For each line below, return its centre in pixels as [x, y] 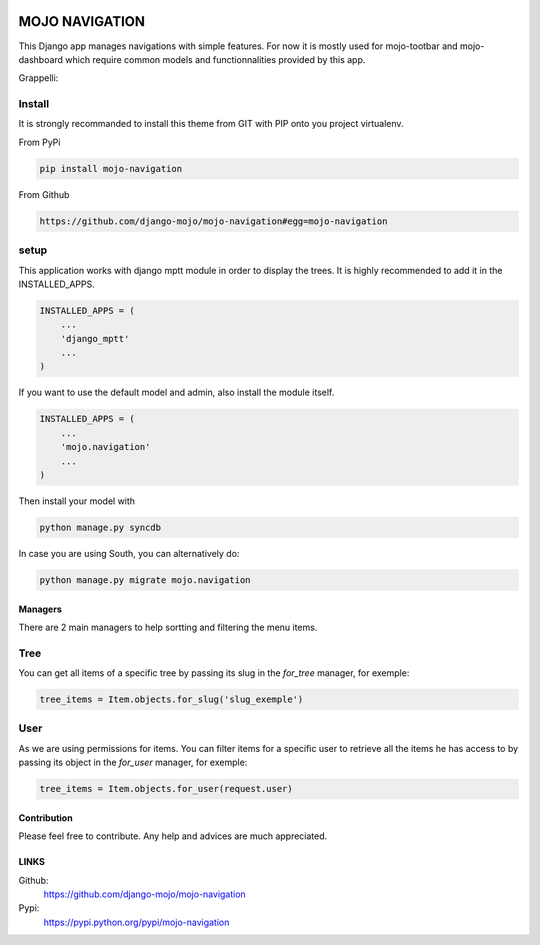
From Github [44, 194]
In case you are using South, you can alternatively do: [129, 553]
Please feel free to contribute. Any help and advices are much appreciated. [173, 836]
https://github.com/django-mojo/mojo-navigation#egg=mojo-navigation [213, 221]
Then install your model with [76, 501]
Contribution [46, 817]
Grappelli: [38, 78]
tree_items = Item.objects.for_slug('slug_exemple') [171, 699]
